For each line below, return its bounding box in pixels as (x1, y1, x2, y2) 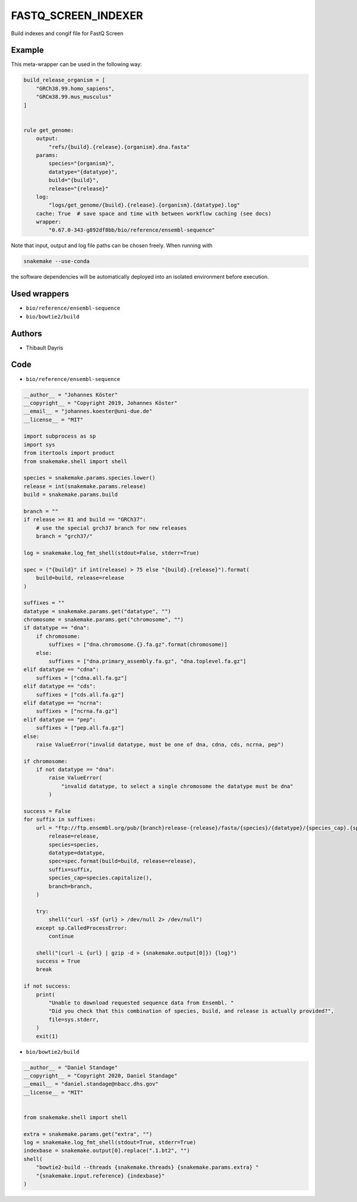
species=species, (48, 841, 99, 848)
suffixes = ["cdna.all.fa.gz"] (36, 675, 127, 681)
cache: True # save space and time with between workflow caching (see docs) (36, 210, 272, 217)
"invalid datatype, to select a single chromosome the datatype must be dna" (61, 783, 294, 789)
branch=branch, (48, 883, 93, 889)
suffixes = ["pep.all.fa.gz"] (36, 725, 124, 732)
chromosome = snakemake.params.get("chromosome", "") (23, 616, 184, 623)
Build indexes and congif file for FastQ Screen (11, 30, 124, 37)
